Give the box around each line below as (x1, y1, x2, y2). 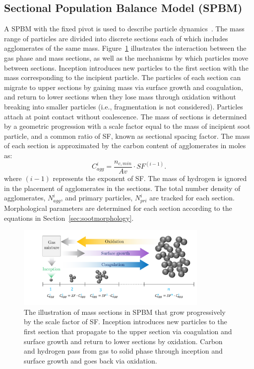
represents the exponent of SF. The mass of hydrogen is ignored (53, 173, 247, 183)
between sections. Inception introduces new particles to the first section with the (4, 62, 249, 73)
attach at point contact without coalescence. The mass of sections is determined (4, 111, 247, 121)
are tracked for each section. (149, 192, 235, 203)
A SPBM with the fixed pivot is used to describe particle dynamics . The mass (4, 23, 245, 34)
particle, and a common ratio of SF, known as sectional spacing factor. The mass (4, 130, 250, 141)
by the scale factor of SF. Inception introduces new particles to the (24, 316, 227, 327)
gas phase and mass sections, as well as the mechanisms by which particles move (4, 52, 249, 63)
